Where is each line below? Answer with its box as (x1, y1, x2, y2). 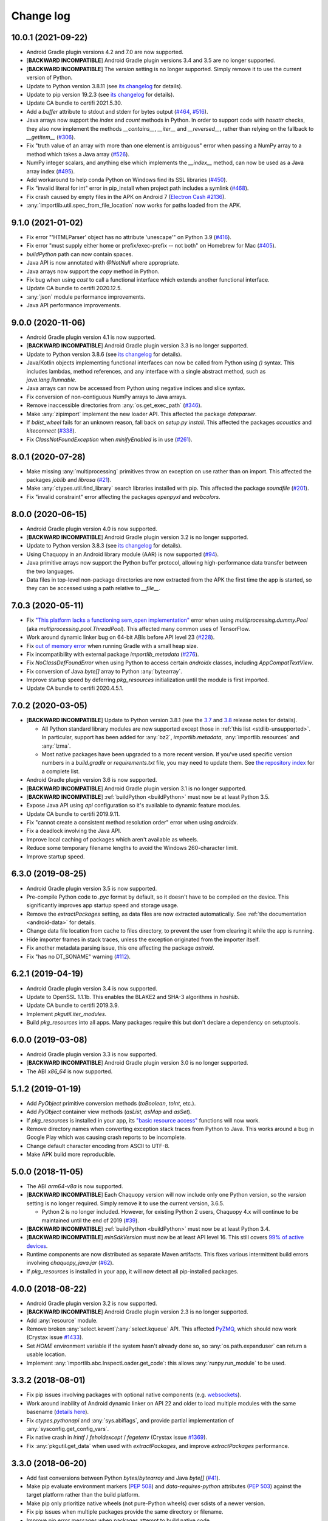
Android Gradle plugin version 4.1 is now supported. (26, 333, 156, 341)
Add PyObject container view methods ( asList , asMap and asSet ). (26, 1108, 192, 1116)
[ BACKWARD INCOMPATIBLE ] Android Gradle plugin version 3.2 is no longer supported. (26, 534, 248, 541)
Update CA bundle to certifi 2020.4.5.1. (26, 684, 124, 692)
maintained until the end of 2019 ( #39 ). (41, 1217, 140, 1224)
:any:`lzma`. (41, 742, 71, 750)
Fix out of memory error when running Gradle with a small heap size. (26, 642, 199, 649)
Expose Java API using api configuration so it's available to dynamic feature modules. (26, 802, 241, 809)
